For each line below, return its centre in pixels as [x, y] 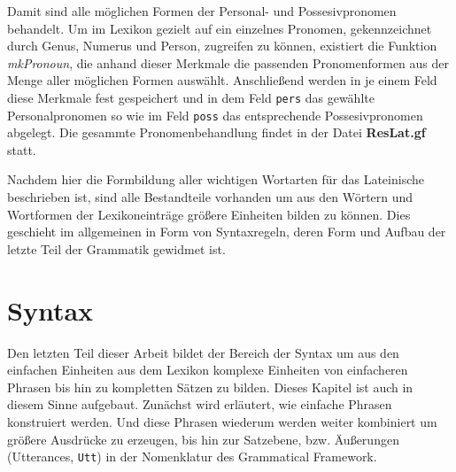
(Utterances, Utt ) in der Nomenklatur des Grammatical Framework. [192, 457]
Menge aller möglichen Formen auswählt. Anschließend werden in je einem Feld [222, 80]
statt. [22, 149]
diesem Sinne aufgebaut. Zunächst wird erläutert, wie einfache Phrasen [200, 404]
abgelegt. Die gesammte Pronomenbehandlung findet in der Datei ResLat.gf [216, 132]
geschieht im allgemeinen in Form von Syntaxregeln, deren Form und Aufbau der [227, 232]
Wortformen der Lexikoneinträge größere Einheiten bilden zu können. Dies [209, 214]
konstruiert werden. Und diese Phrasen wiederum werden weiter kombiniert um [222, 421]
